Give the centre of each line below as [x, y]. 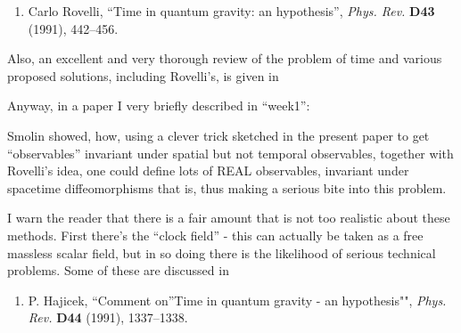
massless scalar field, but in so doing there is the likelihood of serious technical [222, 252]
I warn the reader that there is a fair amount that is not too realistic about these [229, 218]
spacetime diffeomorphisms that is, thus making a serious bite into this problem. [227, 187]
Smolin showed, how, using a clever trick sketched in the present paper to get [218, 135]
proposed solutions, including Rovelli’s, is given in [143, 75]
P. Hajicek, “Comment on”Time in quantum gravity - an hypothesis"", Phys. [237, 300]
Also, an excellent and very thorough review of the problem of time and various [225, 58]
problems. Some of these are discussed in [118, 270]
